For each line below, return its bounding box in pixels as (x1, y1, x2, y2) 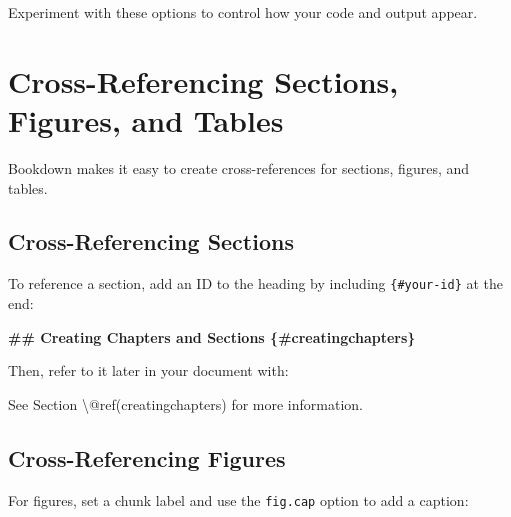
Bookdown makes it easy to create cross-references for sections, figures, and (8, 157, 470, 178)
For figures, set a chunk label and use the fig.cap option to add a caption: (8, 489, 469, 510)
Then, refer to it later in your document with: (8, 360, 289, 381)
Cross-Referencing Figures (8, 442, 286, 473)
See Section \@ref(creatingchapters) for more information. (8, 393, 363, 414)
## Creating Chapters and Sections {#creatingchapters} (8, 326, 416, 347)
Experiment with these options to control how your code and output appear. (8, 2, 478, 22)
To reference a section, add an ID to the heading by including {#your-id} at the (8, 273, 504, 294)
